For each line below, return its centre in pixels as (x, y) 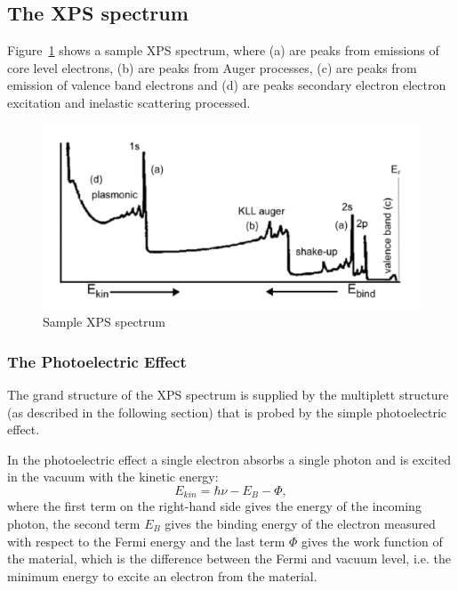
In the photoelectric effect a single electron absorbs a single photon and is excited (229, 459)
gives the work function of (372, 541)
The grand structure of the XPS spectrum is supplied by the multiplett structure (228, 394)
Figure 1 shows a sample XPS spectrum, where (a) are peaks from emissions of (223, 50)
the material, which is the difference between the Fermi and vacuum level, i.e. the (229, 559)
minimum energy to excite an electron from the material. (162, 575)
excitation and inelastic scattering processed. (129, 102)
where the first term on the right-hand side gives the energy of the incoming (214, 506)
